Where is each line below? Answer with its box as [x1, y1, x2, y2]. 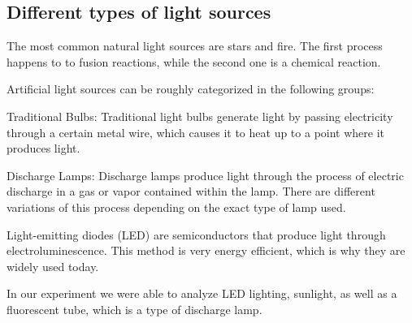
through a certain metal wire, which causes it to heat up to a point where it [7, 123, 385, 140]
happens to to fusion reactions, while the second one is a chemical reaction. [7, 53, 381, 70]
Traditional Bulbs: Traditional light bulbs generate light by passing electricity [7, 107, 393, 124]
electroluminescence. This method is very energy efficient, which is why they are [7, 242, 405, 259]
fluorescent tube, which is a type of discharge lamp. [7, 300, 262, 317]
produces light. [7, 140, 80, 157]
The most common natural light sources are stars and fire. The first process [7, 37, 383, 54]
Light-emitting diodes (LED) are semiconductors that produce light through [7, 226, 386, 243]
